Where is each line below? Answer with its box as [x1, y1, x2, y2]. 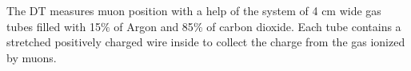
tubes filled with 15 [6, 18, 101, 34]
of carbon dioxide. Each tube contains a [206, 18, 401, 34]
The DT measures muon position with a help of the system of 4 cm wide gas [6, 2, 381, 18]
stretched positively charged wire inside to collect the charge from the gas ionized [6, 34, 405, 50]
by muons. [6, 49, 57, 65]
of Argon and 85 [114, 18, 194, 34]
